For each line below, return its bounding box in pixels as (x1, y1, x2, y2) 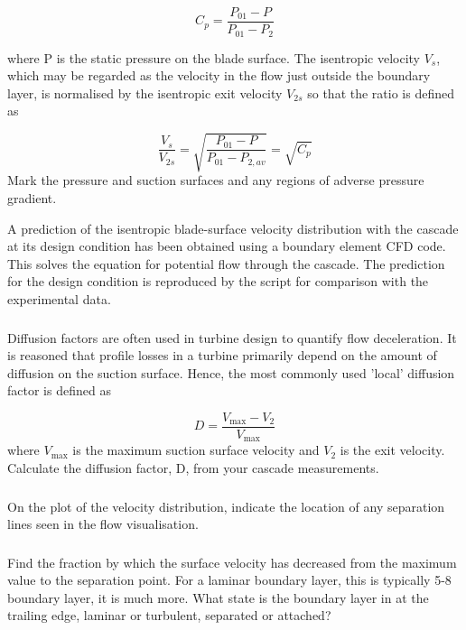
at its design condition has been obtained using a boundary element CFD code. (7, 236, 446, 255)
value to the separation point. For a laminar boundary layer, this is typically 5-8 (7, 570, 452, 589)
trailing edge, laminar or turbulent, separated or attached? (7, 606, 331, 625)
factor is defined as (7, 381, 111, 400)
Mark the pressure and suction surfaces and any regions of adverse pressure (7, 171, 424, 190)
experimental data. (7, 290, 111, 308)
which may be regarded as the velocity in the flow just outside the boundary (7, 66, 431, 85)
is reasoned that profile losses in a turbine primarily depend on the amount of (7, 346, 437, 365)
